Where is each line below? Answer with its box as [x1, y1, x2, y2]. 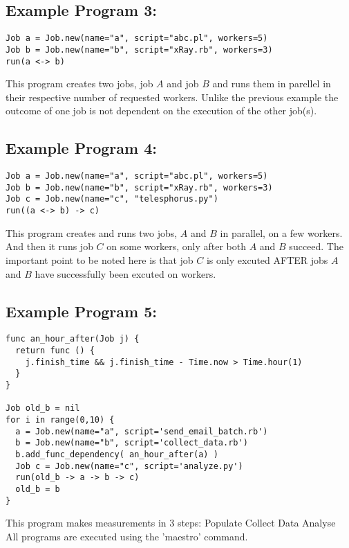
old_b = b [15, 484, 60, 494]
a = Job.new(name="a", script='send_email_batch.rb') [15, 426, 268, 436]
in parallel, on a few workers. [220, 225, 343, 240]
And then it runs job [6, 239, 93, 254]
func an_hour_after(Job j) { [6, 334, 140, 344]
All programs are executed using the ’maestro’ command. [6, 529, 248, 543]
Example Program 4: [6, 137, 157, 159]
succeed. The [289, 239, 343, 254]
